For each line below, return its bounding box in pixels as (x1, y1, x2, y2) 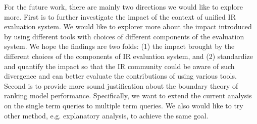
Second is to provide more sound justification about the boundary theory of (4, 80, 238, 91)
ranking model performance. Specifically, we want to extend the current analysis (4, 90, 252, 101)
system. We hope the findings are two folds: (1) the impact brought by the (4, 41, 235, 51)
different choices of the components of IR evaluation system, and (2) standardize (4, 50, 253, 61)
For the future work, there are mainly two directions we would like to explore (4, 2, 243, 12)
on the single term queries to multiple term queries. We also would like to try (4, 100, 243, 110)
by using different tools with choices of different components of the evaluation (4, 31, 244, 41)
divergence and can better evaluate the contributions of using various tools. (4, 71, 237, 81)
